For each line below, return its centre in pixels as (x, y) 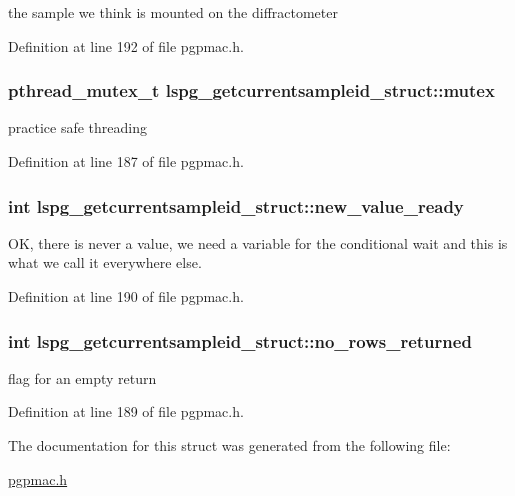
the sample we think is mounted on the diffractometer (173, 12)
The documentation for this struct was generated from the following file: (229, 445)
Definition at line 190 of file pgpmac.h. (126, 296)
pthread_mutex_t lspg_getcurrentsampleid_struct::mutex (251, 90)
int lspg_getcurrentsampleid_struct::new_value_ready (236, 205)
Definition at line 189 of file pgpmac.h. (126, 411)
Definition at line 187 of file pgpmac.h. (126, 161)
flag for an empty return (82, 377)
